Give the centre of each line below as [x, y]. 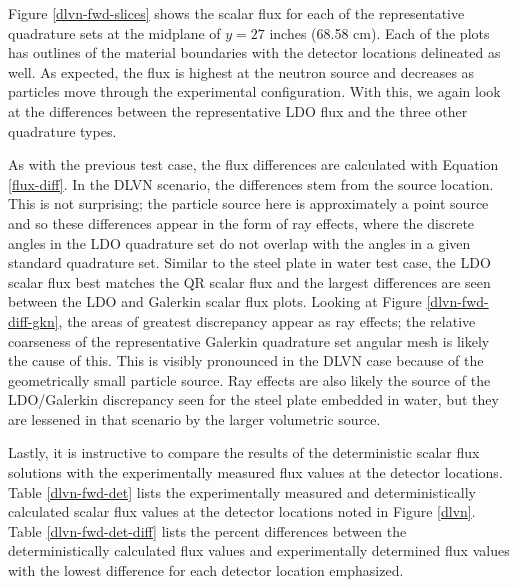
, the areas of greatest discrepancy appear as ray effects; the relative [267, 320]
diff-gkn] [33, 320]
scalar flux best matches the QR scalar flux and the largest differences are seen [249, 281]
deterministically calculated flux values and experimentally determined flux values [259, 550]
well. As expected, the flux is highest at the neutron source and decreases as [241, 71]
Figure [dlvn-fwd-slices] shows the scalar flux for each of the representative [236, 13]
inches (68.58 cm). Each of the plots [379, 32]
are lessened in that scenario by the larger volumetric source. [194, 418]
